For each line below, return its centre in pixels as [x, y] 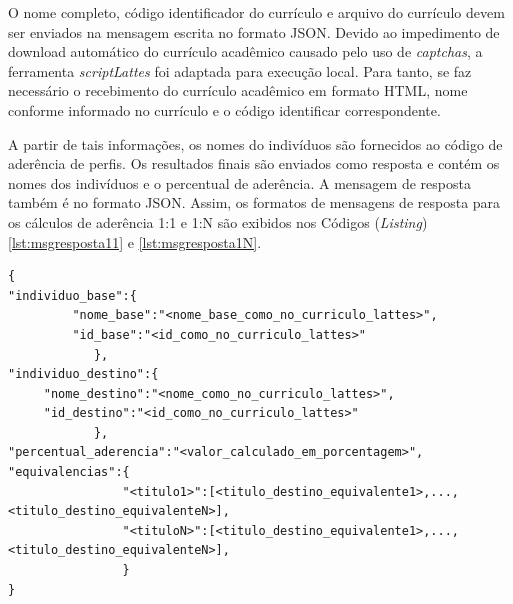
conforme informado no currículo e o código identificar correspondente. [224, 109]
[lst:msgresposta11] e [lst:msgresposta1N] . [135, 241]
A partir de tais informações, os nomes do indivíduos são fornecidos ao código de [255, 143]
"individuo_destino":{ [83, 374]
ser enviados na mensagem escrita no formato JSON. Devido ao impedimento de [254, 31]
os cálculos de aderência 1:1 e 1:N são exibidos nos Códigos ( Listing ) [218, 221]
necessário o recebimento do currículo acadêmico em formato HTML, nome [238, 90]
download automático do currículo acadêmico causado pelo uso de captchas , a [245, 51]
